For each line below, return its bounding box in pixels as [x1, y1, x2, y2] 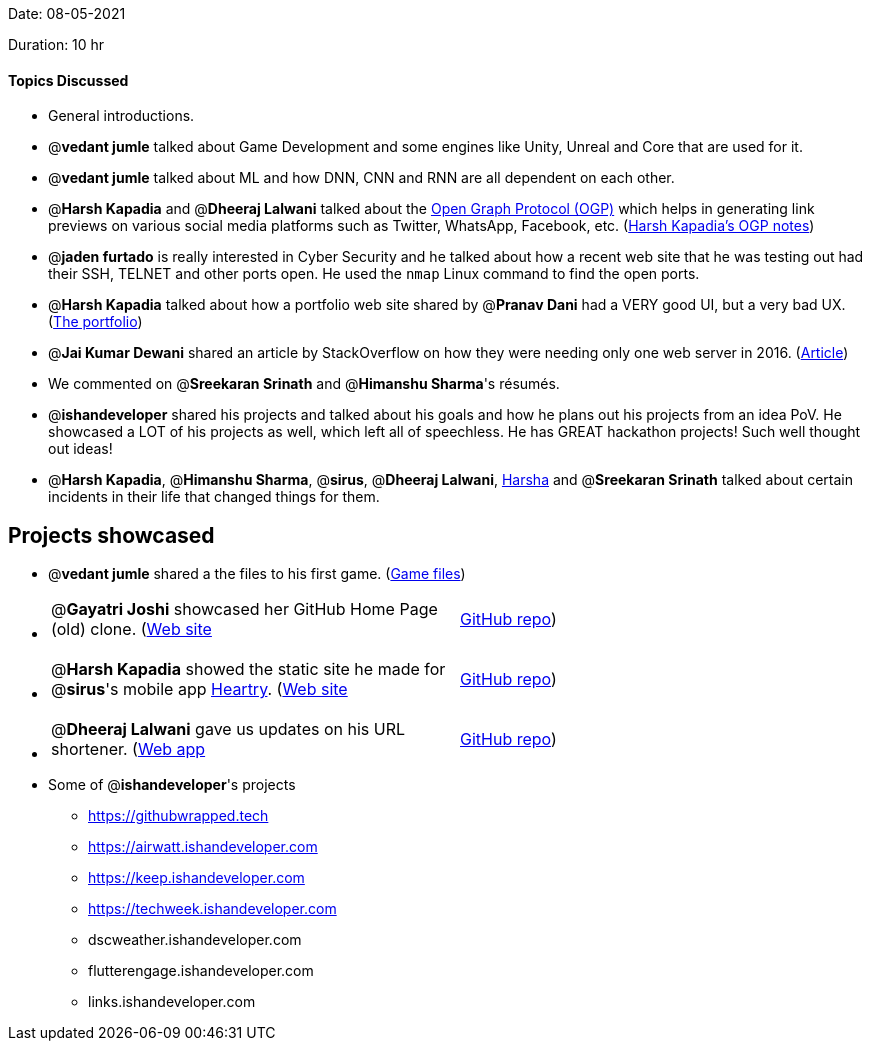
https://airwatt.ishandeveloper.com [88, 838, 318, 856]
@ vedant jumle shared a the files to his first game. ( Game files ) [48, 565, 466, 583]
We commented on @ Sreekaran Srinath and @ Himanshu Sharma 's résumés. [48, 375, 560, 393]
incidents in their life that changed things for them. [48, 488, 380, 506]
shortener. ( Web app [51, 739, 206, 760]
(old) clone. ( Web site [51, 619, 212, 640]
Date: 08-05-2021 [8, 5, 126, 22]
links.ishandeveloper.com [88, 993, 256, 1011]
